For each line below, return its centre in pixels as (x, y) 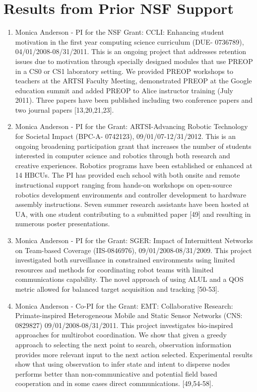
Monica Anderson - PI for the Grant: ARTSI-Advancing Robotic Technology (131, 126)
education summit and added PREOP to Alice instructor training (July (124, 90)
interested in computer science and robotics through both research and (123, 156)
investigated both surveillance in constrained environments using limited (125, 260)
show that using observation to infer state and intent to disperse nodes (123, 364)
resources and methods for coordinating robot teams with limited (114, 269)
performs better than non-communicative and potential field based (116, 373)
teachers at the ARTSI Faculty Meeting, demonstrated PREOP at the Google (133, 81)
